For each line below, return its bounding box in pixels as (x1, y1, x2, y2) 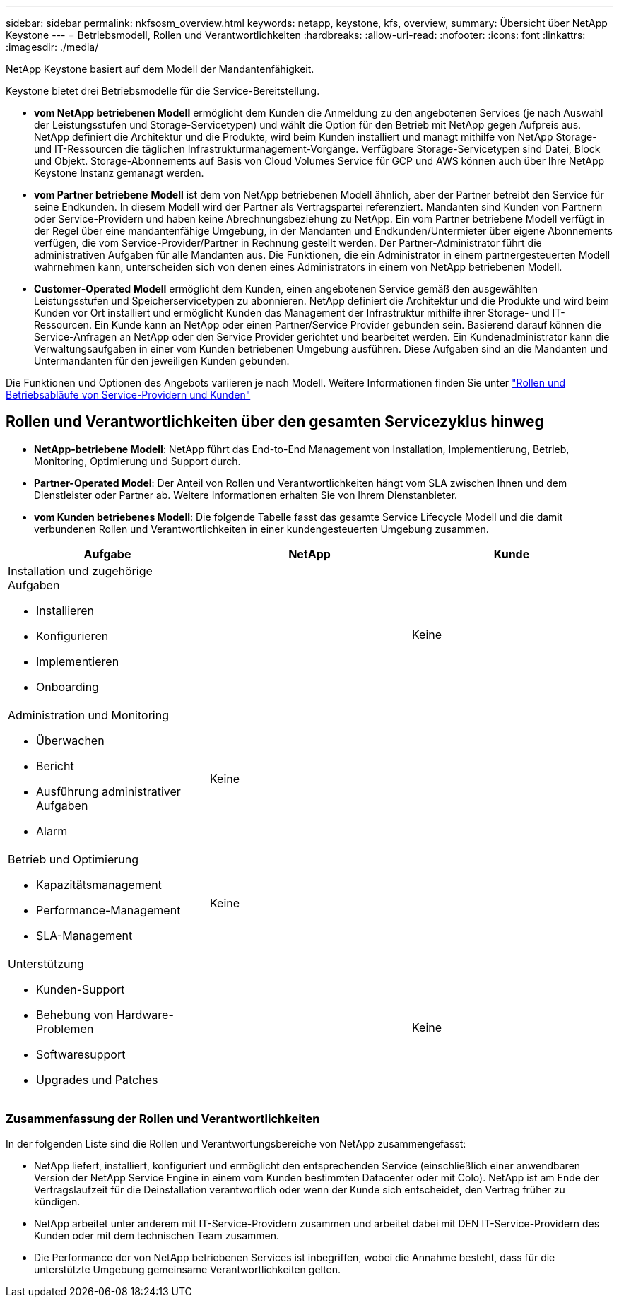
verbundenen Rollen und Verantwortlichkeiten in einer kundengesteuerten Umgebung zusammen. (34, 522, 489, 535)
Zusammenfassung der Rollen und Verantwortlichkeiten (6, 1112, 320, 1126)
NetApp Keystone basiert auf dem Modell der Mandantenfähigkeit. (6, 63, 314, 75)
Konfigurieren (36, 628, 109, 643)
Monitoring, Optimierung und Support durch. (34, 454, 241, 467)
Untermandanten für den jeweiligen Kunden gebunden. (34, 355, 290, 367)
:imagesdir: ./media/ (6, 41, 99, 53)
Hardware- (116, 1007, 174, 1022)
